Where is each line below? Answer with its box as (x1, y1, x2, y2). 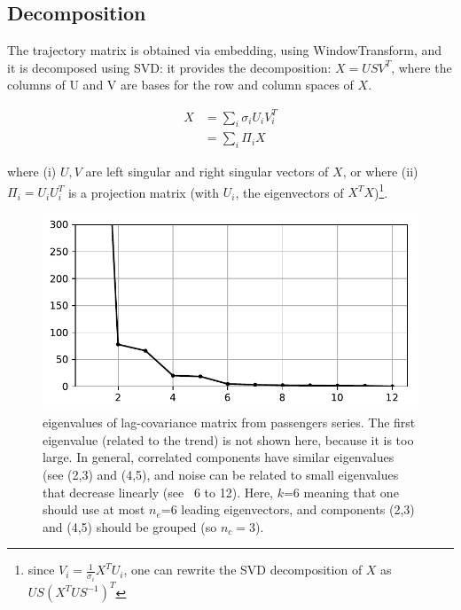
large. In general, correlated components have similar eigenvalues (43, 448, 395, 466)
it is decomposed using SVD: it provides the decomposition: (7, 58, 332, 76)
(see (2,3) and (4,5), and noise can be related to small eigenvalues (43, 465, 399, 484)
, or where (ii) (342, 162, 418, 181)
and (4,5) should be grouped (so (43, 517, 217, 536)
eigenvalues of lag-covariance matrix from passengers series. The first (43, 413, 416, 432)
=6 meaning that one (283, 482, 399, 501)
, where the (391, 58, 452, 76)
